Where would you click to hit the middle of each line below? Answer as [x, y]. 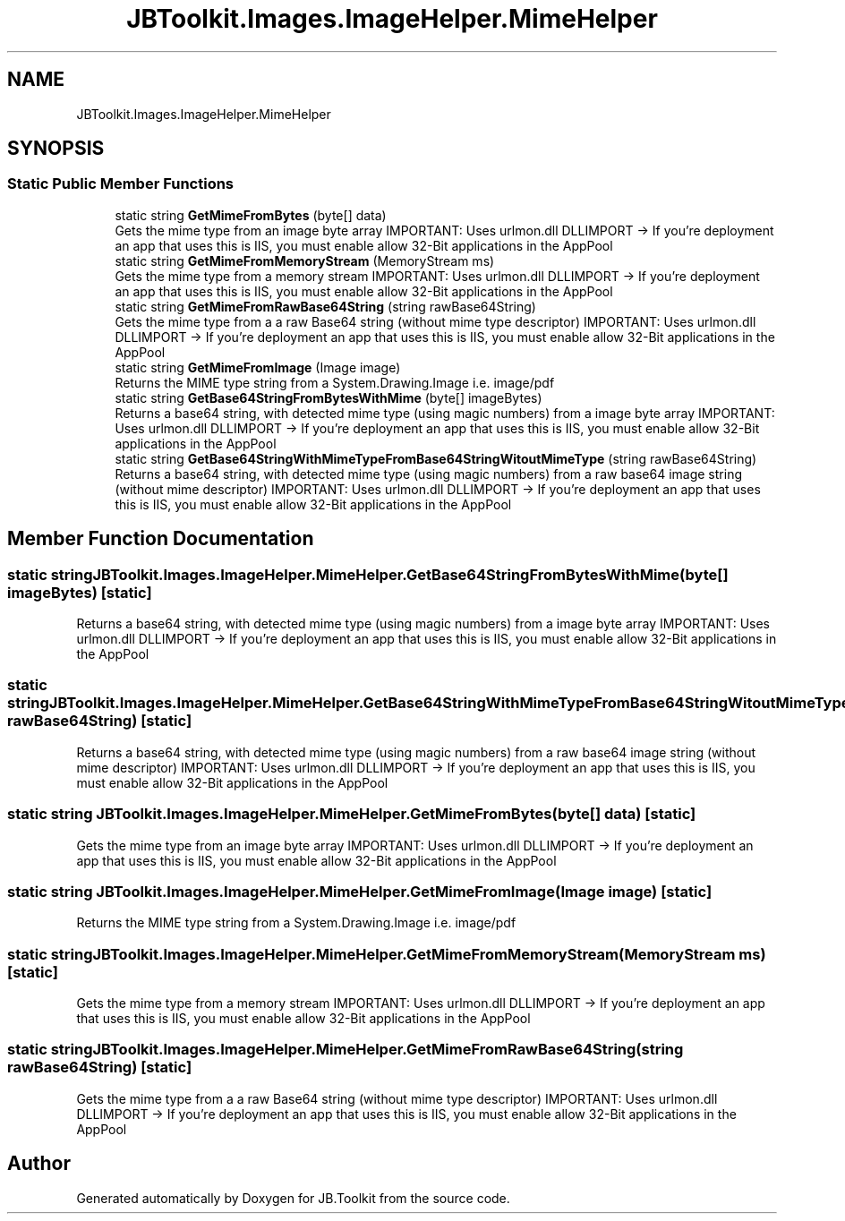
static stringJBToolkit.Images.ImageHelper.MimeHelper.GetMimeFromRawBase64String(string [346, 1050]
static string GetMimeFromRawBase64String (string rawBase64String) [325, 306]
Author [39, 1164]
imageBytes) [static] [80, 592]
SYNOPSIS [56, 149]
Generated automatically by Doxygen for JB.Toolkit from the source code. [293, 1198]
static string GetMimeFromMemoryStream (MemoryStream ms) [305, 260]
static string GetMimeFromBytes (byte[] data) [251, 215]
